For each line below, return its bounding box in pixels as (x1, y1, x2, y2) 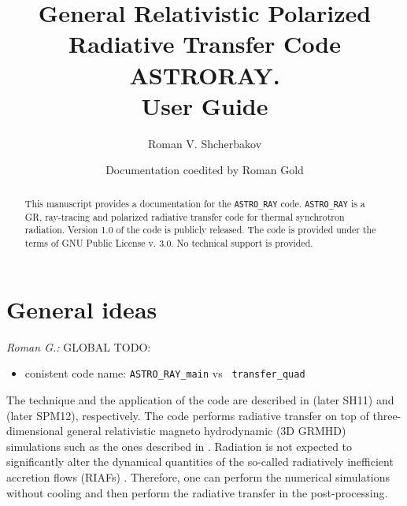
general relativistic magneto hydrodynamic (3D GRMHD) (67, 422, 346, 439)
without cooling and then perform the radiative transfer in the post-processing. (6, 484, 388, 500)
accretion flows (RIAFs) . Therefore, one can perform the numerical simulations (6, 468, 390, 485)
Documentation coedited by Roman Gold (105, 162, 304, 178)
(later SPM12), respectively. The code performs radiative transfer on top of (6, 407, 369, 423)
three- (372, 407, 401, 423)
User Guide (141, 89, 268, 121)
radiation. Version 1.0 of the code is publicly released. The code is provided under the (24, 223, 376, 236)
